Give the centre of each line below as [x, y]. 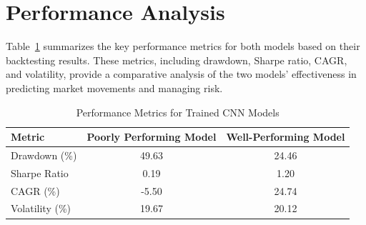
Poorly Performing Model [152, 137]
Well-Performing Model [286, 137]
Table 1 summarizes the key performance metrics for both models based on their [183, 46]
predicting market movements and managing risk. [114, 87]
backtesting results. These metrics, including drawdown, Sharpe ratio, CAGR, [177, 60]
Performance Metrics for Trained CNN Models [178, 112]
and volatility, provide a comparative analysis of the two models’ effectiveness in [181, 74]
